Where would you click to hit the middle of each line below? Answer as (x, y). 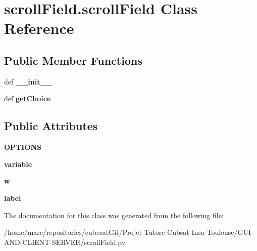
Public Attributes (51, 126)
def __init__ (28, 81)
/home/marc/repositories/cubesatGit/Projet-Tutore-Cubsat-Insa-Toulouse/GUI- (129, 232)
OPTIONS (23, 147)
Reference (39, 28)
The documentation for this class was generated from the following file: (114, 215)
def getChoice (28, 98)
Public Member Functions (73, 60)
